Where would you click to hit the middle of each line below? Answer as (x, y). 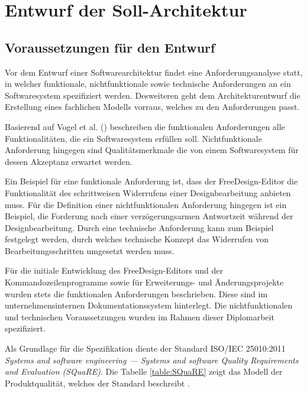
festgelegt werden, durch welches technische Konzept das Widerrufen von (137, 239)
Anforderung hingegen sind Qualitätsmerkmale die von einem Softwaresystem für (152, 150)
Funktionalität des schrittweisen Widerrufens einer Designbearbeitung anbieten (148, 192)
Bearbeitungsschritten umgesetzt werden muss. (90, 250)
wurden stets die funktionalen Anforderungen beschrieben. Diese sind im (136, 293)
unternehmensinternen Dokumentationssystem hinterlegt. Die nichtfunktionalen (149, 305)
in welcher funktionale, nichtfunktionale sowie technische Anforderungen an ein (148, 84)
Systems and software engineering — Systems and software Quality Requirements (152, 360)
